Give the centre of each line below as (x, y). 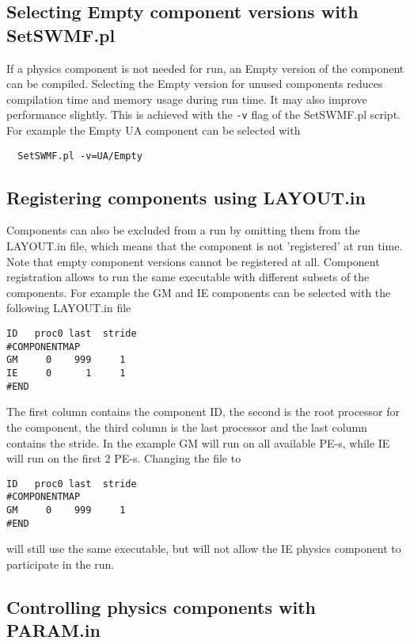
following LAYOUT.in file (69, 308)
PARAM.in (53, 630)
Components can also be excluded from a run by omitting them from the (183, 230)
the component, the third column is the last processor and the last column (187, 427)
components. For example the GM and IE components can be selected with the (199, 292)
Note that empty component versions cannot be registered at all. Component (193, 261)
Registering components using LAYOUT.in (186, 197)
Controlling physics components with (161, 606)
